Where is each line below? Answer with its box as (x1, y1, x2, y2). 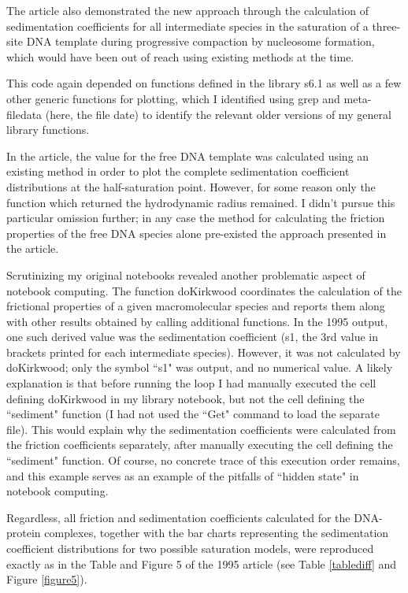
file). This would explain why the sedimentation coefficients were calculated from (6, 421, 396, 437)
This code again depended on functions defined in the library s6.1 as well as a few (6, 75, 402, 91)
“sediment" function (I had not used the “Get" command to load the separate (6, 406, 380, 422)
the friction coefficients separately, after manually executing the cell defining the (6, 436, 393, 453)
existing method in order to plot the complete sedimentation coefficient (6, 163, 350, 180)
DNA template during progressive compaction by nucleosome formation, (26, 33, 375, 50)
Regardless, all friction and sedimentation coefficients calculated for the (6, 509, 351, 525)
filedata (6, 106, 43, 122)
